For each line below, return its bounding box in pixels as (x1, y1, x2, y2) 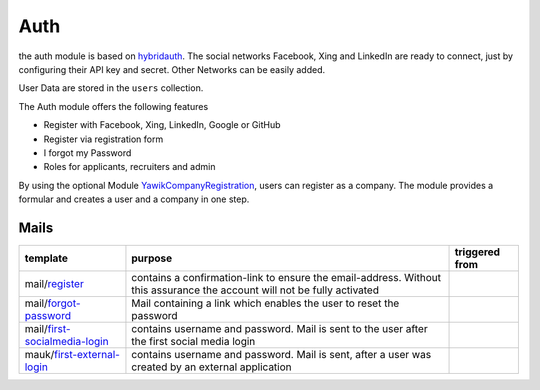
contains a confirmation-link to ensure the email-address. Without (131, 270, 442, 284)
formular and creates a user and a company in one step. (18, 193, 250, 205)
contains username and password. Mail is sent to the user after (131, 321, 429, 335)
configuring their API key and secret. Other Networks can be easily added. (18, 63, 325, 75)
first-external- (53, 347, 120, 361)
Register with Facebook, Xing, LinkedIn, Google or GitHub (43, 119, 281, 131)
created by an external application (131, 360, 292, 374)
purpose (131, 251, 173, 265)
